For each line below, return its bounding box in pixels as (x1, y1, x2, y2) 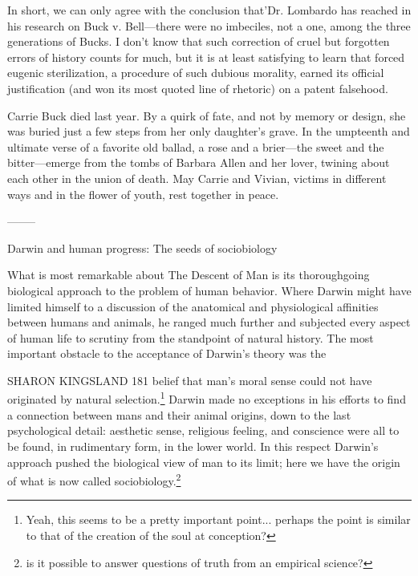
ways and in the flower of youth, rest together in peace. (7, 185, 279, 202)
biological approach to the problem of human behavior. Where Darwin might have (7, 282, 412, 298)
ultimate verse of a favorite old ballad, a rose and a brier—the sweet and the (7, 138, 384, 155)
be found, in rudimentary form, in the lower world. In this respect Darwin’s (7, 437, 379, 454)
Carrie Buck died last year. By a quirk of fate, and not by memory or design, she (7, 107, 406, 124)
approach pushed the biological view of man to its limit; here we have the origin (7, 453, 400, 470)
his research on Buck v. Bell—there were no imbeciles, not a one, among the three (7, 17, 411, 34)
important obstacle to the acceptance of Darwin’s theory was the (7, 345, 327, 362)
